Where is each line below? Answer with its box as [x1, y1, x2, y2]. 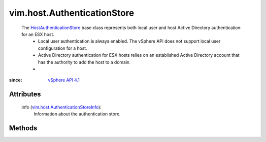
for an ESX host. [21, 31, 54, 37]
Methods [9, 124, 37, 132]
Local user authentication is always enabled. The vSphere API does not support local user [38, 38, 221, 44]
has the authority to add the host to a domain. [38, 59, 131, 65]
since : [9, 77, 22, 83]
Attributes [9, 90, 41, 99]
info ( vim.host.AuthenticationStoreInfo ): [21, 104, 102, 110]
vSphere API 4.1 [48, 77, 80, 83]
